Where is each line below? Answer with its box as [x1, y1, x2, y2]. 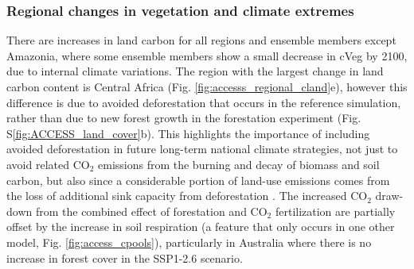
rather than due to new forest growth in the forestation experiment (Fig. [6, 110, 361, 126]
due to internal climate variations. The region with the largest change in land [6, 63, 384, 79]
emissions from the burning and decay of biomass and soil [98, 156, 380, 172]
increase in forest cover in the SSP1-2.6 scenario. [6, 249, 243, 266]
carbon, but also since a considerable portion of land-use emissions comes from [6, 171, 390, 188]
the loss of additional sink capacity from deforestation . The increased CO [6, 187, 368, 204]
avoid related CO [6, 156, 90, 172]
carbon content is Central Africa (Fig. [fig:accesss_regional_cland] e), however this [6, 79, 408, 94]
